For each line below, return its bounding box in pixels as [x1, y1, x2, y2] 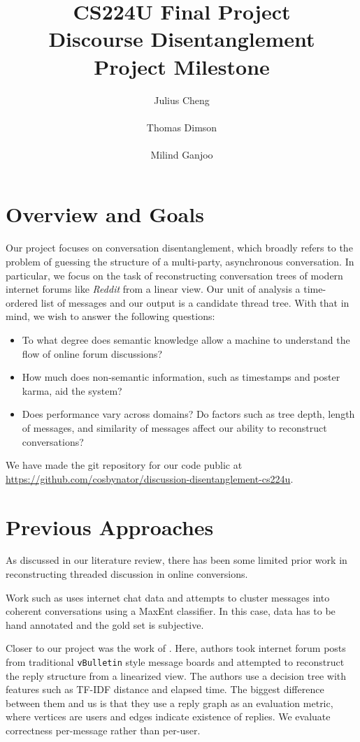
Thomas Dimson [146, 119, 217, 134]
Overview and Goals [6, 200, 204, 228]
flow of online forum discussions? [22, 346, 163, 361]
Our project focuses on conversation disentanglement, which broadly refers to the [6, 240, 353, 255]
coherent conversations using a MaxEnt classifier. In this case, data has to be [6, 604, 336, 618]
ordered [6, 295, 38, 310]
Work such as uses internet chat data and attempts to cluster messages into [6, 590, 330, 604]
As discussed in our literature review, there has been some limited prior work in [6, 553, 347, 567]
